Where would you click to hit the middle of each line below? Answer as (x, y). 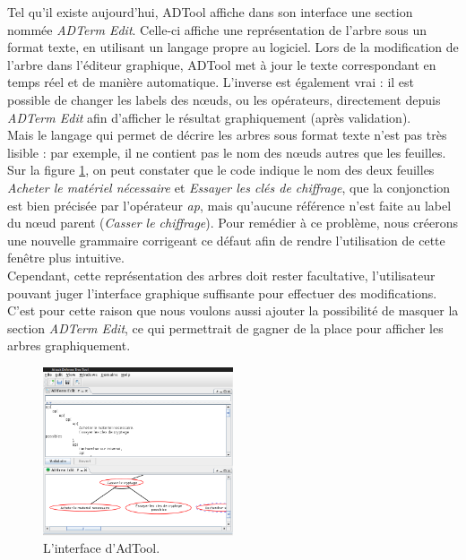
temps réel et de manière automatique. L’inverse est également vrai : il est (211, 82)
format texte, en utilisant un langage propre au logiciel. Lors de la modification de (233, 47)
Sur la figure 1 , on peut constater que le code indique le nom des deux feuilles (221, 170)
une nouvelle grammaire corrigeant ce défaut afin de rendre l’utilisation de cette (226, 240)
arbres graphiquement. (69, 345)
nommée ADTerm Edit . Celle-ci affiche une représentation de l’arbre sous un (217, 29)
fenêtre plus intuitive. (66, 258)
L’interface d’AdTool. (102, 548)
